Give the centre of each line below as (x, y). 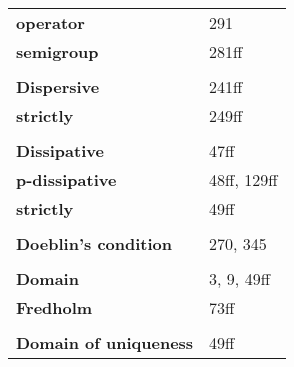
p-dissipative (66, 179)
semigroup (57, 51)
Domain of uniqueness (105, 342)
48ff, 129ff (243, 179)
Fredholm (54, 307)
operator (50, 22)
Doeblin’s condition (94, 243)
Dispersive (58, 86)
